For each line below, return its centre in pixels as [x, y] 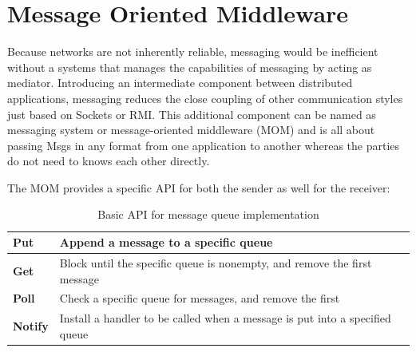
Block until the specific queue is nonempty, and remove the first [216, 262]
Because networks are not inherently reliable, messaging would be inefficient [193, 51]
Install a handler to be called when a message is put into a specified [225, 318]
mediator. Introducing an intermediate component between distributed [180, 83]
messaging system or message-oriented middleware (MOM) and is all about [191, 130]
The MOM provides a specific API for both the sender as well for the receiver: [199, 187]
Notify [31, 325]
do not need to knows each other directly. [109, 161]
